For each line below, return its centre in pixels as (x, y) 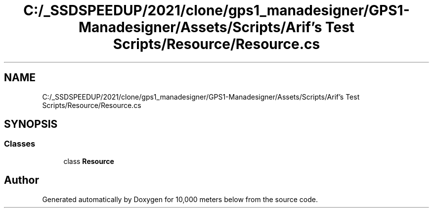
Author (22, 180)
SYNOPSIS (31, 124)
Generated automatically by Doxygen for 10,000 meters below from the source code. (180, 199)
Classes (20, 144)
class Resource (89, 161)
